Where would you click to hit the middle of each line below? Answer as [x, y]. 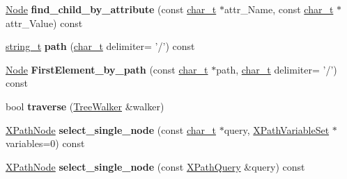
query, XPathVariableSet [277, 129]
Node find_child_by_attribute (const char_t [111, 9]
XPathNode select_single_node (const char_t [111, 129]
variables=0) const [45, 143]
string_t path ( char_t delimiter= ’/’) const [100, 46]
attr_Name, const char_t [279, 9]
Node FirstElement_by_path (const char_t [107, 69]
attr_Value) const [44, 23]
